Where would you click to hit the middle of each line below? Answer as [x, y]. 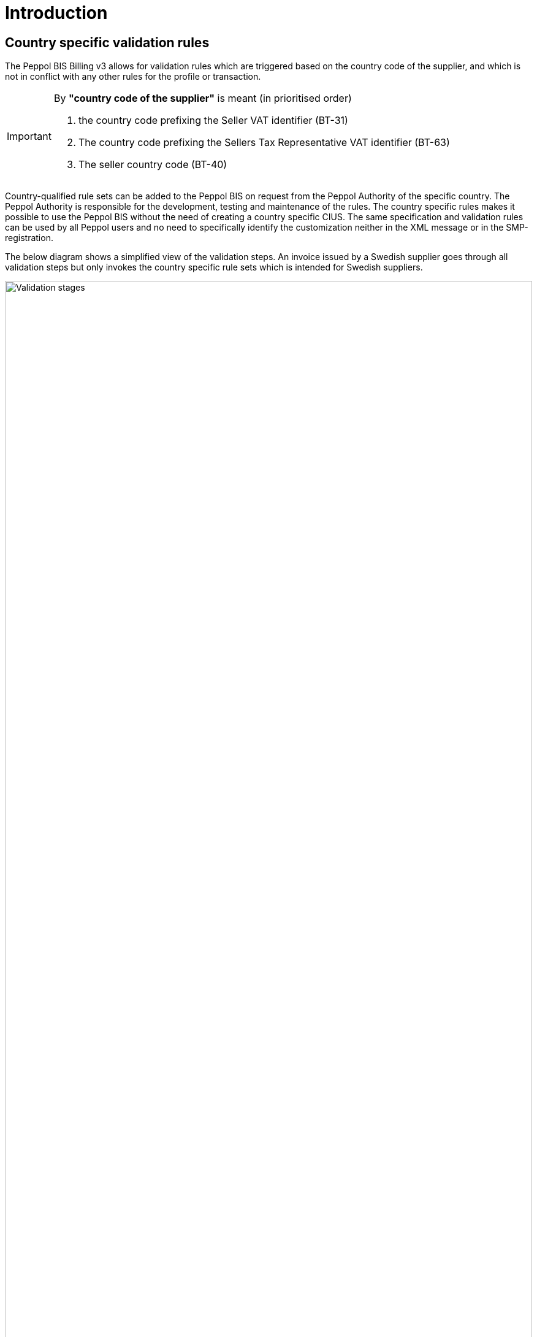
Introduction [56, 13]
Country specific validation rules [107, 42]
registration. [29, 238]
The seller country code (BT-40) [153, 165]
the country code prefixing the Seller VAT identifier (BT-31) [213, 121]
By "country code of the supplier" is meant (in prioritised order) [203, 98]
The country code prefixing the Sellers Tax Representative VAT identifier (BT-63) [264, 143]
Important [29, 136]
